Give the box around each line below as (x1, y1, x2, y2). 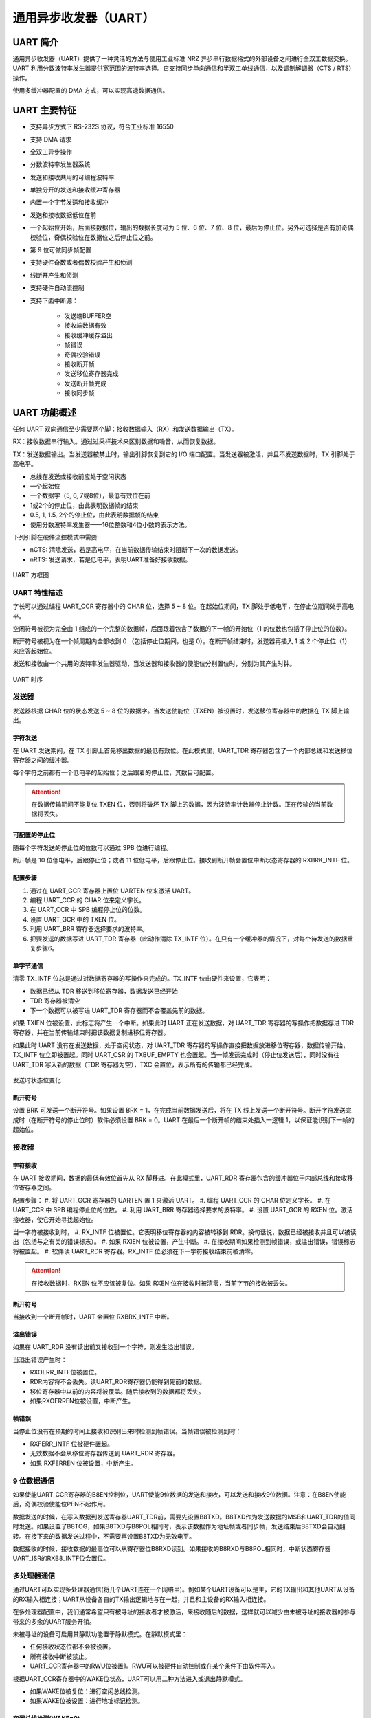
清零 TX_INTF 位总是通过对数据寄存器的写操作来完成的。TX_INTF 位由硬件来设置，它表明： (12, 974, 271, 983)
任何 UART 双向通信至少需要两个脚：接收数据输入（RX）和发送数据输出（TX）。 (12, 425, 238, 433)
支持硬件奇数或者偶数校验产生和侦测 (30, 258, 133, 267)
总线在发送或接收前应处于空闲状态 (30, 472, 126, 480)
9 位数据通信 (12, 1476, 55, 1486)
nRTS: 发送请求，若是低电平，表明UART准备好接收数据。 (30, 555, 192, 564)
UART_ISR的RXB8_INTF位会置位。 (12, 1554, 110, 1563)
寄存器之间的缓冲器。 (12, 756, 74, 764)
